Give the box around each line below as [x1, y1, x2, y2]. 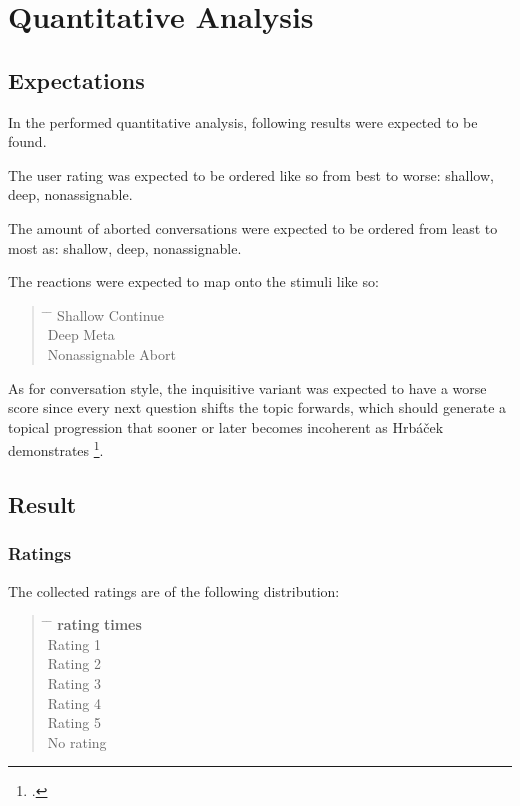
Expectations [8, 64, 145, 95]
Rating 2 [47, 653, 101, 674]
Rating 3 [47, 672, 101, 693]
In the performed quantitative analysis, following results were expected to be [8, 111, 478, 132]
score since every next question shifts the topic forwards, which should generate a [8, 397, 507, 418]
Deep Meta [47, 324, 115, 345]
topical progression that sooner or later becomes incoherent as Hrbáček [8, 416, 444, 437]
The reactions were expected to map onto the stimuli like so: [8, 271, 379, 292]
